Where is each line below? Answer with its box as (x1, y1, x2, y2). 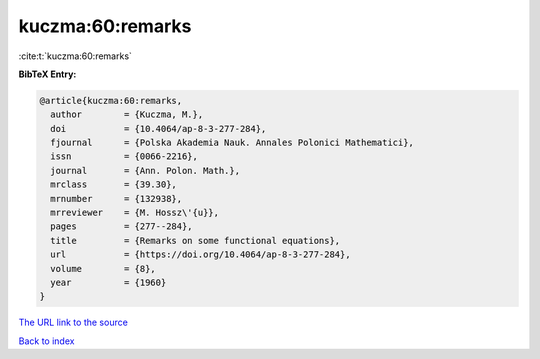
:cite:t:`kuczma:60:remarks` (18, 50, 132, 62)
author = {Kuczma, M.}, (50, 109, 204, 120)
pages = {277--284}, (50, 221, 194, 232)
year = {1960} (50, 277, 167, 288)
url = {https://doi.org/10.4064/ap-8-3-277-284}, (50, 249, 351, 260)
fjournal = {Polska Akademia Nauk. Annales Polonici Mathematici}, (50, 137, 415, 149)
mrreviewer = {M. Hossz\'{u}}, (50, 207, 220, 219)
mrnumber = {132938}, (50, 193, 183, 204)
